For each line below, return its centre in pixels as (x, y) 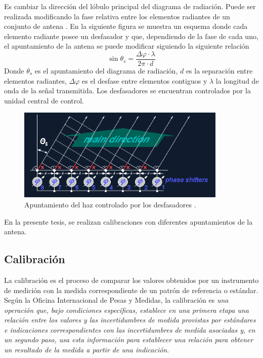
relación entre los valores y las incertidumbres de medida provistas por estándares (130, 320)
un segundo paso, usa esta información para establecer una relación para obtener (129, 339)
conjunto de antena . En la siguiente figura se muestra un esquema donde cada (126, 26)
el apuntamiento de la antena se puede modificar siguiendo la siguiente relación (127, 46)
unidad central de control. (44, 100)
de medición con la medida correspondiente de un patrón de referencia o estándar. (131, 290)
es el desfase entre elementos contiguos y (145, 80)
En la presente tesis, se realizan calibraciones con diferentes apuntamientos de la (128, 221)
